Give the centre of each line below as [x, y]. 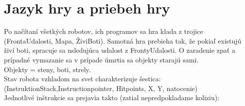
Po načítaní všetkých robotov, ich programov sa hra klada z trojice [104, 31]
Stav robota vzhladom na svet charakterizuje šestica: [82, 79]
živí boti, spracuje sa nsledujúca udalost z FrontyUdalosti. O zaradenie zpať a [120, 50]
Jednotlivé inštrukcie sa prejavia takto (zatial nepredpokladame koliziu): [112, 98]
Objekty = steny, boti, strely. [47, 69]
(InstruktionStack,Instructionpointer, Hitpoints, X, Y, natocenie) [101, 88]
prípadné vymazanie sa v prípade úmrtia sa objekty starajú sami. [101, 59]
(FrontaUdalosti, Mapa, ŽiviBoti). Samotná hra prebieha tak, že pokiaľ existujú [123, 40]
